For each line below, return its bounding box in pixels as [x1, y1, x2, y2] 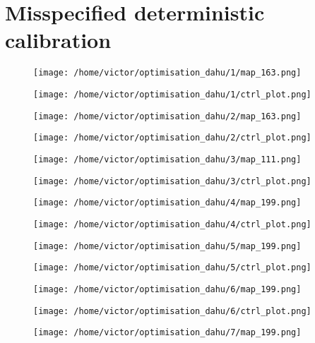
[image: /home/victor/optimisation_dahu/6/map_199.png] [33, 284, 302, 294]
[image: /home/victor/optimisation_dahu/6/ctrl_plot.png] [33, 306, 311, 316]
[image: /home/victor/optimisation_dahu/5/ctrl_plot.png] [33, 263, 311, 273]
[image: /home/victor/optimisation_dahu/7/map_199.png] [33, 327, 302, 338]
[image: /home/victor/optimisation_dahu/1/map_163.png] [33, 68, 302, 78]
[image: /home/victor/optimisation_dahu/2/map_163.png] [33, 111, 302, 121]
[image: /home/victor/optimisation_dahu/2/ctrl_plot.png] [33, 133, 311, 143]
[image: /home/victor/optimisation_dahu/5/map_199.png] [33, 241, 302, 251]
